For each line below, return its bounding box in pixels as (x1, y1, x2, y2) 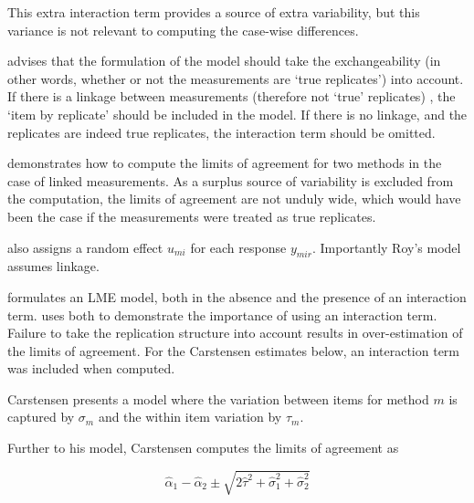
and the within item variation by (98, 407, 282, 426)
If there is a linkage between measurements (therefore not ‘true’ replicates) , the (7, 87, 456, 106)
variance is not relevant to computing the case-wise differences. (7, 20, 359, 39)
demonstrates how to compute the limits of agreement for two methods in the (7, 153, 442, 173)
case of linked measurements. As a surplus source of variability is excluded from (7, 171, 454, 190)
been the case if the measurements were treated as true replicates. (7, 206, 376, 225)
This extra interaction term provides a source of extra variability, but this (7, 3, 420, 21)
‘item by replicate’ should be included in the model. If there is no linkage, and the (7, 104, 468, 123)
